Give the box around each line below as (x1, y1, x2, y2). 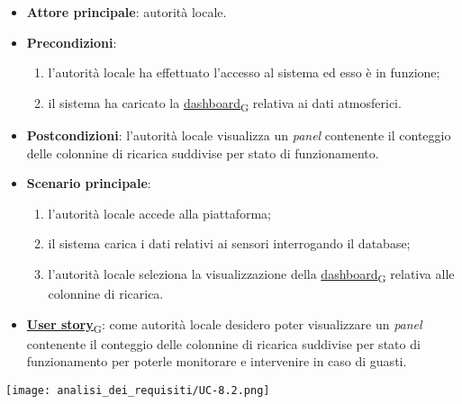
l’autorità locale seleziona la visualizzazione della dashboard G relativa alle (48, 264, 455, 285)
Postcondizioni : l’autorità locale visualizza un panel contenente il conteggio (26, 125, 451, 144)
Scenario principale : (26, 174, 151, 193)
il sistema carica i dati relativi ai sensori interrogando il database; (48, 234, 411, 253)
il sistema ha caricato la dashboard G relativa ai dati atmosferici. (48, 93, 402, 114)
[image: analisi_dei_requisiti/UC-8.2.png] (5, 383, 270, 397)
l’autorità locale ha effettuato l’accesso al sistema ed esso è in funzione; (48, 63, 440, 82)
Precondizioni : (26, 32, 117, 51)
